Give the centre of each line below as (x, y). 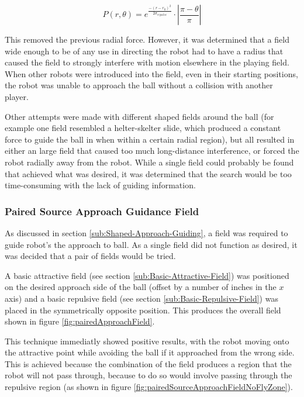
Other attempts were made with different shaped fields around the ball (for (139, 116)
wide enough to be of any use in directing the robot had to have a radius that (144, 51)
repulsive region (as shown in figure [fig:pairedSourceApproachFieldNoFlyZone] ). (149, 387)
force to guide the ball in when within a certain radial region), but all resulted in (150, 139)
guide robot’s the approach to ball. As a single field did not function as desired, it (151, 244)
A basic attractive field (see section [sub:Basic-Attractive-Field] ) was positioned (147, 275)
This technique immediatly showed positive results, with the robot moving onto (147, 341)
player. (17, 96)
